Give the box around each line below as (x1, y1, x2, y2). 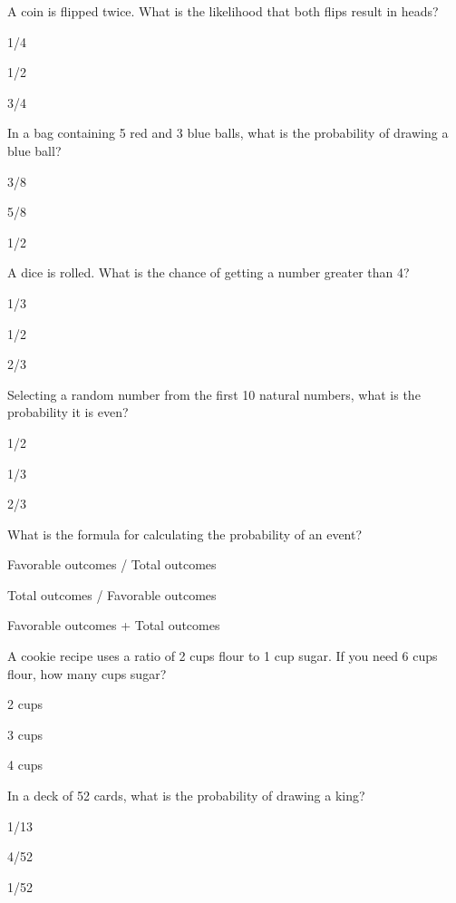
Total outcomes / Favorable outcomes (7, 585, 217, 604)
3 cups (7, 724, 43, 743)
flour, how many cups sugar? (7, 664, 167, 683)
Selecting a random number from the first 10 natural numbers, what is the (7, 384, 421, 403)
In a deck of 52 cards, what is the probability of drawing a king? (7, 786, 365, 805)
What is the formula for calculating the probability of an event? (7, 524, 363, 543)
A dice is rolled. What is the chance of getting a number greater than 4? (7, 263, 410, 282)
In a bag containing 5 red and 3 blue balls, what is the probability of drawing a (7, 123, 449, 142)
